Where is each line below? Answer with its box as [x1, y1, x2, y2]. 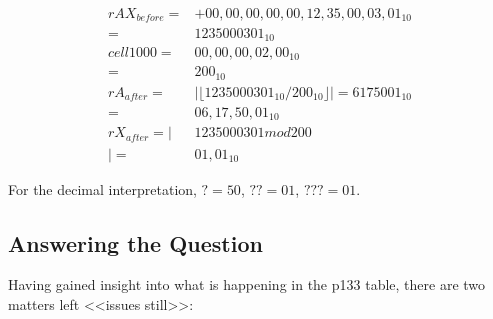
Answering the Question [8, 227, 263, 258]
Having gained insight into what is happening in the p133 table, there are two [8, 274, 486, 295]
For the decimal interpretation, [8, 178, 197, 199]
